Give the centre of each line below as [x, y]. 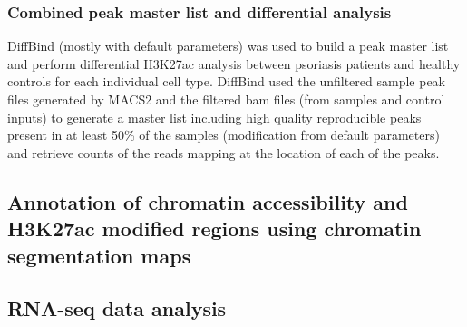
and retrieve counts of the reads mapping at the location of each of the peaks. [224, 152]
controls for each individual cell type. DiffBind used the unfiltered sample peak [226, 81]
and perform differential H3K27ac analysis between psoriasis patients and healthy [234, 63]
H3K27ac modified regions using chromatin [214, 228]
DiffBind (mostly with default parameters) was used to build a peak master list [228, 46]
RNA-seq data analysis [117, 308]
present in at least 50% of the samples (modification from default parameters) [224, 135]
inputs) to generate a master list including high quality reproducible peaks [214, 117]
